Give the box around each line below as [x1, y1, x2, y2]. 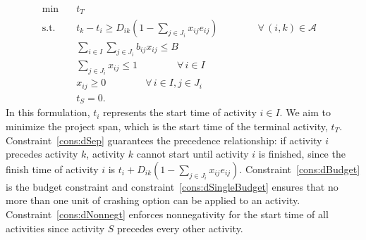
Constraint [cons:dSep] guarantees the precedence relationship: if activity [6, 132, 322, 147]
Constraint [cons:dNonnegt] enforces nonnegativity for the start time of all [6, 206, 329, 221]
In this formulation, [6, 105, 90, 120]
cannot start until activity [136, 146, 249, 161]
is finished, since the [258, 146, 346, 161]
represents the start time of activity [103, 105, 257, 120]
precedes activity [6, 146, 78, 161]
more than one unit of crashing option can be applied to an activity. [6, 193, 300, 208]
